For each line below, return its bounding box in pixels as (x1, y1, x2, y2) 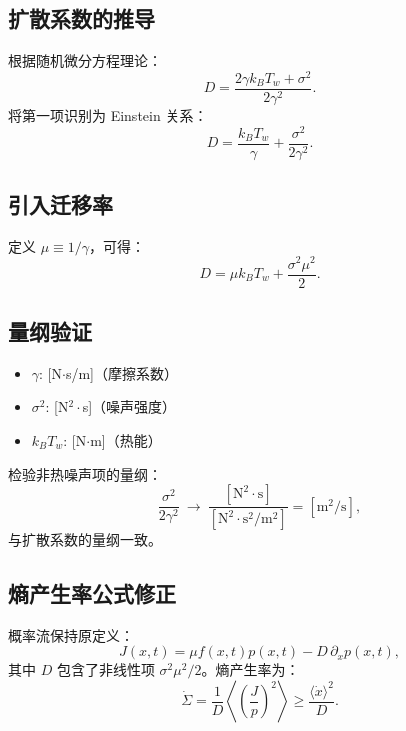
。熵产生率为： (201, 659, 300, 680)
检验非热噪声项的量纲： (8, 463, 162, 484)
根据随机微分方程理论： (8, 50, 162, 71)
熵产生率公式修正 (8, 578, 176, 609)
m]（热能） (90, 430, 162, 450)
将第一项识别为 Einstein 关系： (8, 104, 208, 125)
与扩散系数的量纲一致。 (8, 529, 162, 550)
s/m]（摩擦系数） (65, 362, 178, 383)
